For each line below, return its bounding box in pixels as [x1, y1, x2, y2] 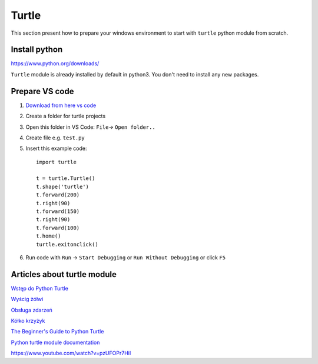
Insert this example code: [25, 145, 88, 152]
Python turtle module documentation [11, 339, 100, 346]
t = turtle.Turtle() [36, 175, 95, 182]
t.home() [36, 233, 61, 239]
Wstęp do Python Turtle [11, 285, 69, 292]
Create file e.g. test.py [25, 134, 85, 141]
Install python [11, 45, 63, 55]
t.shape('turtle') [36, 183, 90, 190]
